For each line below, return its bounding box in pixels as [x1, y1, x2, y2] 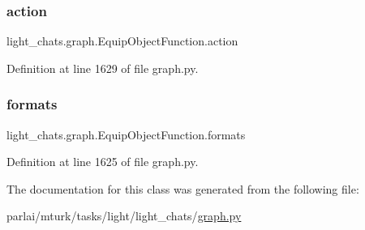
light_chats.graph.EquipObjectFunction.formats [6, 126, 246, 143]
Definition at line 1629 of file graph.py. [6, 59, 199, 76]
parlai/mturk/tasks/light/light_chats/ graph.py [6, 207, 242, 224]
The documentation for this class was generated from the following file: [6, 180, 359, 197]
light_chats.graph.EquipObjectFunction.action [6, 32, 238, 49]
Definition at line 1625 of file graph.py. [6, 153, 199, 170]
